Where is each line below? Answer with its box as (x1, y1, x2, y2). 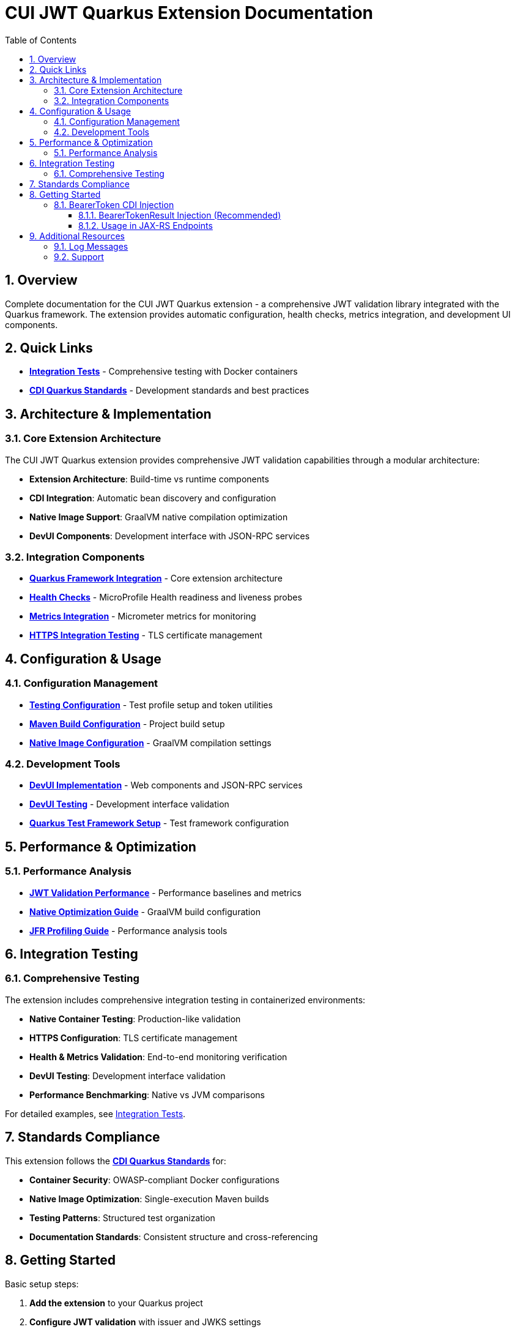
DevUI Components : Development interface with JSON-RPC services (29, 530, 310, 541)
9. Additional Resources (29, 230, 125, 241)
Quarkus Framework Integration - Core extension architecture (29, 573, 283, 584)
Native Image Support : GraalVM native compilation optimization (29, 511, 288, 522)
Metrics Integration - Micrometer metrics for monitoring (29, 611, 256, 622)
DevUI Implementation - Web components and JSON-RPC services (29, 780, 303, 791)
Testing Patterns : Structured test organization (29, 1212, 215, 1223)
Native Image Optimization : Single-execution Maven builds (29, 1193, 269, 1204)
